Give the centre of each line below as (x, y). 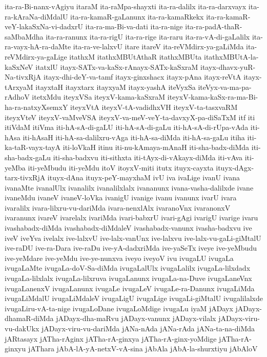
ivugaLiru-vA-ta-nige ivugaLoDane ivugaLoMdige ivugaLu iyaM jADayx (119, 308)
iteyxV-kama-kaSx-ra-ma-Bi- (213, 97)
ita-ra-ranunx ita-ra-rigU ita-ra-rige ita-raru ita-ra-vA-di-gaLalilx (148, 36)
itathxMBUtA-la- (231, 56)
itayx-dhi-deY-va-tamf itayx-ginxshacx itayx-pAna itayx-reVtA (142, 77)
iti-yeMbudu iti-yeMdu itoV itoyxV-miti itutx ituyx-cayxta (121, 167)
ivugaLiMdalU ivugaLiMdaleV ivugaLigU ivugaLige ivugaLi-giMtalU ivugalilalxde (134, 298)
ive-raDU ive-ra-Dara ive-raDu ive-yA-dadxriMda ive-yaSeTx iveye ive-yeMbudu (131, 248)
